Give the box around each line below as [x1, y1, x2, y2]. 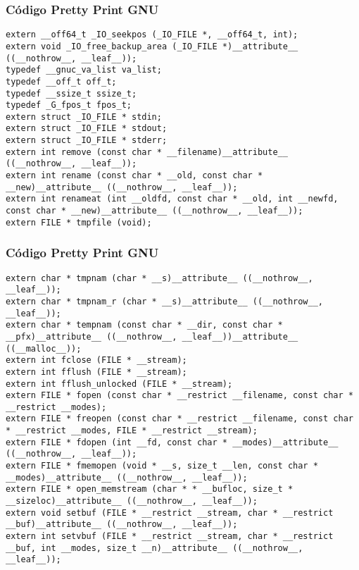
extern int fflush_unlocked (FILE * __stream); [6, 378, 233, 389]
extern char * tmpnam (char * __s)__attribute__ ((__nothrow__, [6, 273, 313, 283]
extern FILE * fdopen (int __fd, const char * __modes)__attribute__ [6, 437, 339, 447]
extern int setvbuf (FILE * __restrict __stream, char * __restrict [6, 531, 334, 542]
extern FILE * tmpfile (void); [6, 217, 152, 228]
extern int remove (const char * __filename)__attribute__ [6, 147, 288, 157]
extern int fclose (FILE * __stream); [6, 355, 187, 366]
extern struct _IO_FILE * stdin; [6, 111, 162, 122]
